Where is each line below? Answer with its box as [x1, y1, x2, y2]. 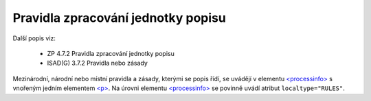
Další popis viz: [12, 34, 56, 42]
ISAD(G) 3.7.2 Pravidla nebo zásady [47, 59, 148, 68]
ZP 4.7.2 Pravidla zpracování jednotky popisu [47, 49, 175, 57]
